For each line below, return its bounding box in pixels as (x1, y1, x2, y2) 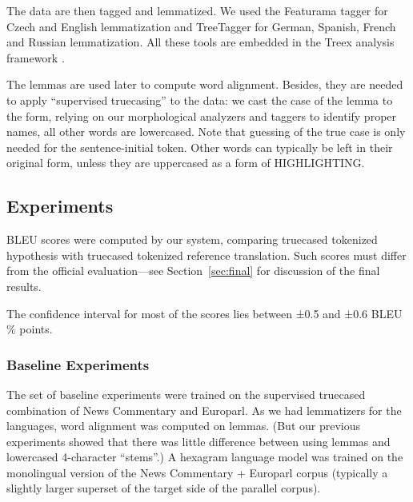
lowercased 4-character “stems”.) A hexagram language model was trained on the (6, 448, 403, 465)
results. (6, 277, 42, 294)
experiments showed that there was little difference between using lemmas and (6, 432, 391, 449)
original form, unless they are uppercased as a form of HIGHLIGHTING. (6, 154, 365, 171)
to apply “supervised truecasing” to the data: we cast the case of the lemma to (6, 91, 393, 108)
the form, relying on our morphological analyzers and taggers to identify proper (6, 107, 397, 124)
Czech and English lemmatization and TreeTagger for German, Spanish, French (6, 18, 396, 34)
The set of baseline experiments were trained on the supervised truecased (6, 385, 366, 402)
